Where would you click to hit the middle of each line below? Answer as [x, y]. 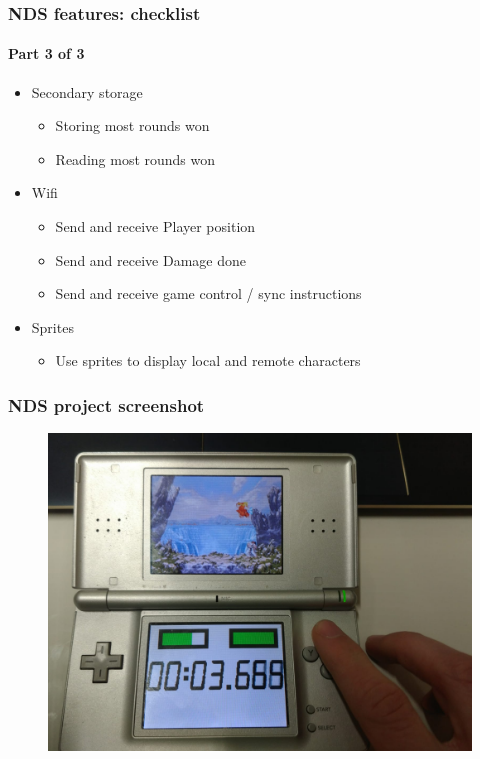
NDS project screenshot [106, 404]
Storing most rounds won [132, 125]
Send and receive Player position [155, 226]
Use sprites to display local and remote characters [208, 360]
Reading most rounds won [135, 158]
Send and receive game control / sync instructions [208, 293]
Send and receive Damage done [150, 259]
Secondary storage [87, 91]
